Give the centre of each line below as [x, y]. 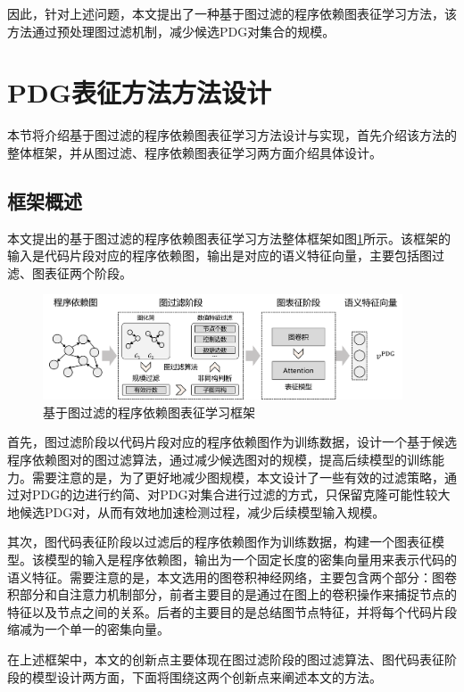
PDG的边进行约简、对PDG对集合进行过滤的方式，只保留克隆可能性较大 [241, 494]
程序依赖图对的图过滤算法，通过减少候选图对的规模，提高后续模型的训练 [220, 459]
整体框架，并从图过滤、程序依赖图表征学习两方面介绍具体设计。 [195, 152]
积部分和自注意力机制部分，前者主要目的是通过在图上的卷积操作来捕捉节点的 [232, 594]
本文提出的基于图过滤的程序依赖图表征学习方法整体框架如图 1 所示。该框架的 [229, 238]
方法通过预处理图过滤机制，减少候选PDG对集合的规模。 [171, 31]
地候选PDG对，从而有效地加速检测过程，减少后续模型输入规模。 [196, 511]
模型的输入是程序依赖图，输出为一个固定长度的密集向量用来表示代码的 [250, 559]
